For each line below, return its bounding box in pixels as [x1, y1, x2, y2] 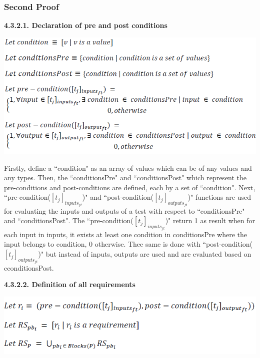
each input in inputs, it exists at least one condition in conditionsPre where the [4, 229, 247, 239]
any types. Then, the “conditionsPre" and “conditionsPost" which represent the [4, 172, 247, 183]
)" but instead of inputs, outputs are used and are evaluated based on [38, 249, 251, 259]
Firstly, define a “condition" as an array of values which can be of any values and [4, 162, 252, 173]
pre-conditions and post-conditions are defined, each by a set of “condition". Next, [4, 182, 255, 192]
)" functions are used [187, 192, 251, 202]
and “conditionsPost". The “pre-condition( [4, 215, 133, 226]
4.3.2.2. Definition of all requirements [4, 279, 135, 290]
